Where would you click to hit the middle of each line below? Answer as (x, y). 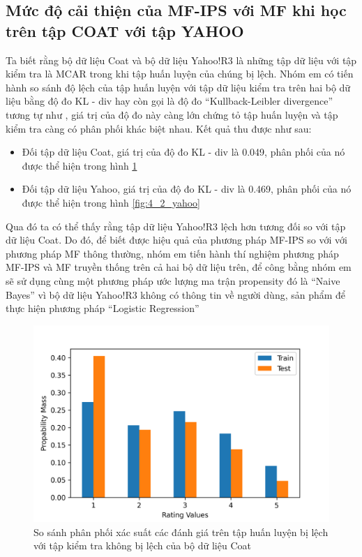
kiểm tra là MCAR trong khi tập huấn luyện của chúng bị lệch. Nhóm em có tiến (180, 74)
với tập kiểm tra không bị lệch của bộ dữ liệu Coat (142, 545)
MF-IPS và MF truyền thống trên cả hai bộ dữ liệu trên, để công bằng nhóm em (179, 267)
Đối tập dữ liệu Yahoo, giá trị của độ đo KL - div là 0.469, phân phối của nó (187, 189)
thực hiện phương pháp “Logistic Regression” (103, 308)
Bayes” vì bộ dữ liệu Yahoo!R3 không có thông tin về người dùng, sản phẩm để (176, 294)
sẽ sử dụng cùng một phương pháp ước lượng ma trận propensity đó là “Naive (173, 280)
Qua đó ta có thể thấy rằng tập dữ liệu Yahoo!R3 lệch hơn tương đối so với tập (176, 226)
